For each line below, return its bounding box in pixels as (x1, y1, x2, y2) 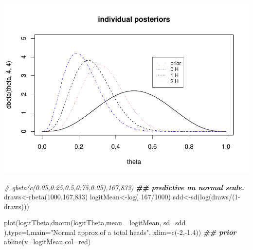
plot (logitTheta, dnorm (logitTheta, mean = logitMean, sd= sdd (4, 217, 186, 228)
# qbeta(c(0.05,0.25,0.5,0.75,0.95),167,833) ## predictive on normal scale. (4, 182, 244, 192)
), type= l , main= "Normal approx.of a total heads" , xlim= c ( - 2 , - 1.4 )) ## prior (4, 227, 236, 237)
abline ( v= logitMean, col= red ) (4, 236, 91, 247)
